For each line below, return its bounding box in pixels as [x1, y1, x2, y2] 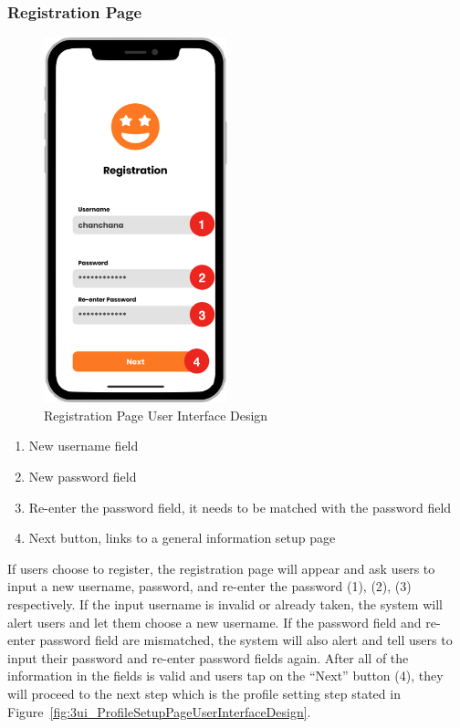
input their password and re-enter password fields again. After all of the [7, 648, 409, 667]
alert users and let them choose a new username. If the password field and [7, 612, 422, 631]
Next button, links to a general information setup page [28, 528, 336, 547]
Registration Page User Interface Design [44, 405, 268, 424]
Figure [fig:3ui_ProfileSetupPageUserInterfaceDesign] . [7, 702, 311, 721]
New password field [28, 467, 137, 485]
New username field [28, 436, 139, 455]
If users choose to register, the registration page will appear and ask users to [7, 558, 435, 577]
